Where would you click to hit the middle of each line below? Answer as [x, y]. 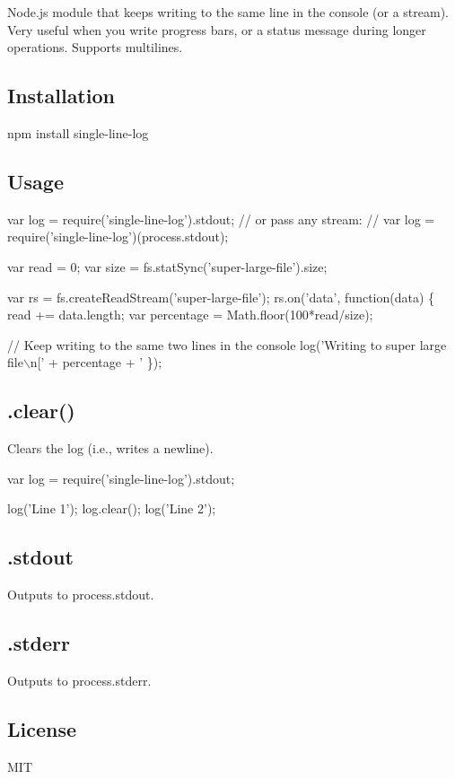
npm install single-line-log [78, 132]
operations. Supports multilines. [95, 47]
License [42, 728]
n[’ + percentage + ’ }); [96, 362]
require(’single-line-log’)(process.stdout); [118, 236]
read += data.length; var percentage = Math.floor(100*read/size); [190, 315]
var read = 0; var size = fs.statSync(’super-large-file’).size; [167, 266]
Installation [61, 96]
